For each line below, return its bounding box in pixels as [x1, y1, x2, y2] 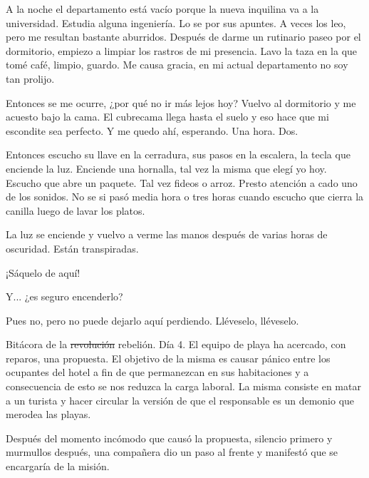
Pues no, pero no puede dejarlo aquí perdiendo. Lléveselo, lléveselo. [6, 312, 299, 327]
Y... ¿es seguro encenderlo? [6, 289, 123, 304]
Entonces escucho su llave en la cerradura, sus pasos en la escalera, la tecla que [6, 147, 350, 162]
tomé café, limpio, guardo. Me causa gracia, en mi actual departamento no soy [6, 57, 348, 72]
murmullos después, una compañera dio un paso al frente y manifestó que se [6, 444, 338, 459]
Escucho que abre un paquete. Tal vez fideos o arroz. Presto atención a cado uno [6, 175, 358, 190]
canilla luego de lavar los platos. [6, 203, 145, 218]
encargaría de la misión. [6, 459, 110, 474]
